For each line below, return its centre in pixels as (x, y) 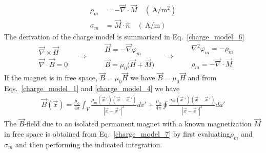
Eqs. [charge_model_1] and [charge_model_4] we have (92, 88)
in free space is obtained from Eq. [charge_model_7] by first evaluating (117, 133)
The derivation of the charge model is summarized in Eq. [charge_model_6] (124, 36)
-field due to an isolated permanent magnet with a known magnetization (138, 124)
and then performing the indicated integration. (89, 144)
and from (202, 78)
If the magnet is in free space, (51, 78)
